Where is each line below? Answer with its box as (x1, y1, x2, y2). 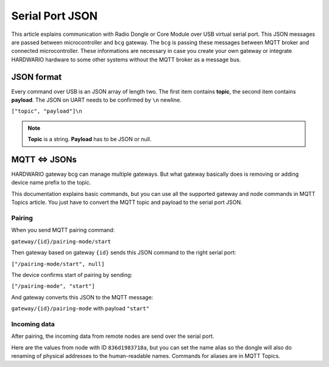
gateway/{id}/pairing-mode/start (11, 238, 111, 245)
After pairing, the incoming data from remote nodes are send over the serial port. (11, 332, 214, 340)
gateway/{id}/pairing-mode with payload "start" (11, 305, 149, 312)
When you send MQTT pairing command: (11, 226, 115, 234)
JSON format (11, 72, 62, 82)
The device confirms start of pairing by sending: (11, 271, 133, 278)
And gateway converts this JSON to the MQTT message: (11, 293, 154, 301)
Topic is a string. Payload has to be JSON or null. (27, 136, 152, 143)
